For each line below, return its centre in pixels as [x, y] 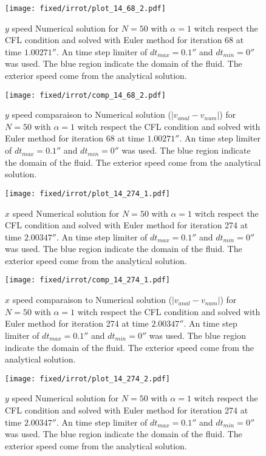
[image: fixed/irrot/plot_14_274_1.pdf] [88, 193]
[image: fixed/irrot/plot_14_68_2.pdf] [85, 9]
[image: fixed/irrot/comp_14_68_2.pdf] [85, 95]
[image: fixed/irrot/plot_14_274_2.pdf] [88, 379]
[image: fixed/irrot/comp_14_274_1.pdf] [88, 280]
